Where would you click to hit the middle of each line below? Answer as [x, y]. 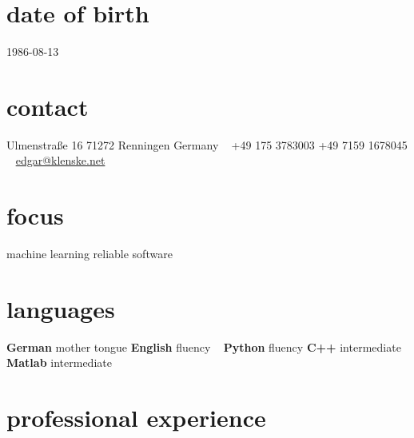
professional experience [136, 418]
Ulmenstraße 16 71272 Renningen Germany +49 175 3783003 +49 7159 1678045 [207, 144]
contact [48, 106]
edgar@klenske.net [60, 160]
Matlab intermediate [59, 362]
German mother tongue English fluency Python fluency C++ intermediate [204, 346]
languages [61, 308]
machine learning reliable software [90, 254]
